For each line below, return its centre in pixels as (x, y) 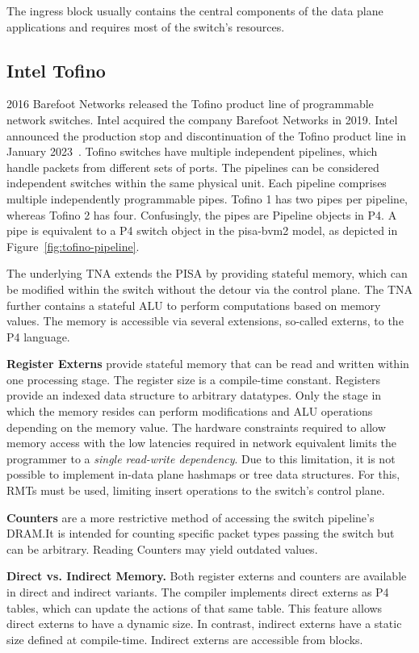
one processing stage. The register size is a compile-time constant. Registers (193, 379)
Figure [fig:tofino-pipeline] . (73, 246)
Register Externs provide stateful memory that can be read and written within (208, 364)
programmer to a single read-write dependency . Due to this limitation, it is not (201, 458)
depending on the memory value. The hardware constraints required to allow (196, 427)
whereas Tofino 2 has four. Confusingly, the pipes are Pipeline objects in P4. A (202, 214)
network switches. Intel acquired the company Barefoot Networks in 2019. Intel (202, 119)
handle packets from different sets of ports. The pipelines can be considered (193, 167)
